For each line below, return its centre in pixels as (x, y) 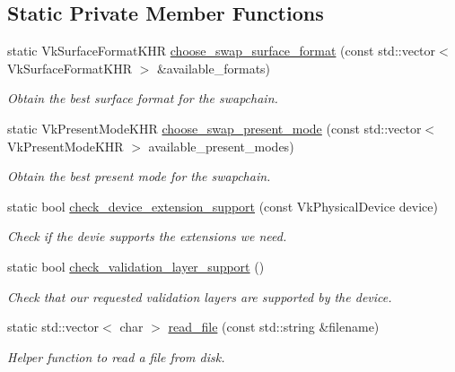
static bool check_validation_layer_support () (136, 266)
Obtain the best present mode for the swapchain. (139, 176)
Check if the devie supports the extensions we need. (147, 236)
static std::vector (53, 327)
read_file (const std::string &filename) (274, 327)
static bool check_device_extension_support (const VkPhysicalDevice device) (223, 206)
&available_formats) (214, 68)
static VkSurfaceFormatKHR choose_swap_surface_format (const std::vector (222, 51)
